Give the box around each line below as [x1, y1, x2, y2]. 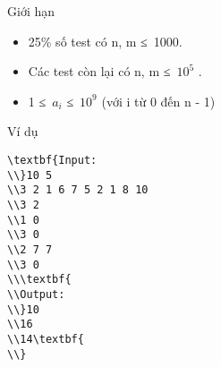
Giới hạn [7, 2, 55, 20]
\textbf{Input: [7, 153, 98, 166]
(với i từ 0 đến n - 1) [101, 91, 216, 110]
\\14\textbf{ [7, 332, 84, 346]
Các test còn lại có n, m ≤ [28, 62, 171, 81]
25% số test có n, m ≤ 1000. [28, 31, 183, 50]
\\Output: [7, 287, 65, 301]
